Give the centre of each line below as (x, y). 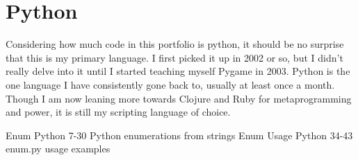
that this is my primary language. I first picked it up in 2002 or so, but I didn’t (174, 57)
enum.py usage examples (58, 149)
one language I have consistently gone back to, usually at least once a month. (170, 84)
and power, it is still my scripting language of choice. (118, 112)
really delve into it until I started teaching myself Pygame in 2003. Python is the (178, 71)
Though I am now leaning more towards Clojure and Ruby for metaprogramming (179, 98)
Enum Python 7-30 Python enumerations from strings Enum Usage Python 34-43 (179, 135)
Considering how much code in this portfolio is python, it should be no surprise (175, 44)
